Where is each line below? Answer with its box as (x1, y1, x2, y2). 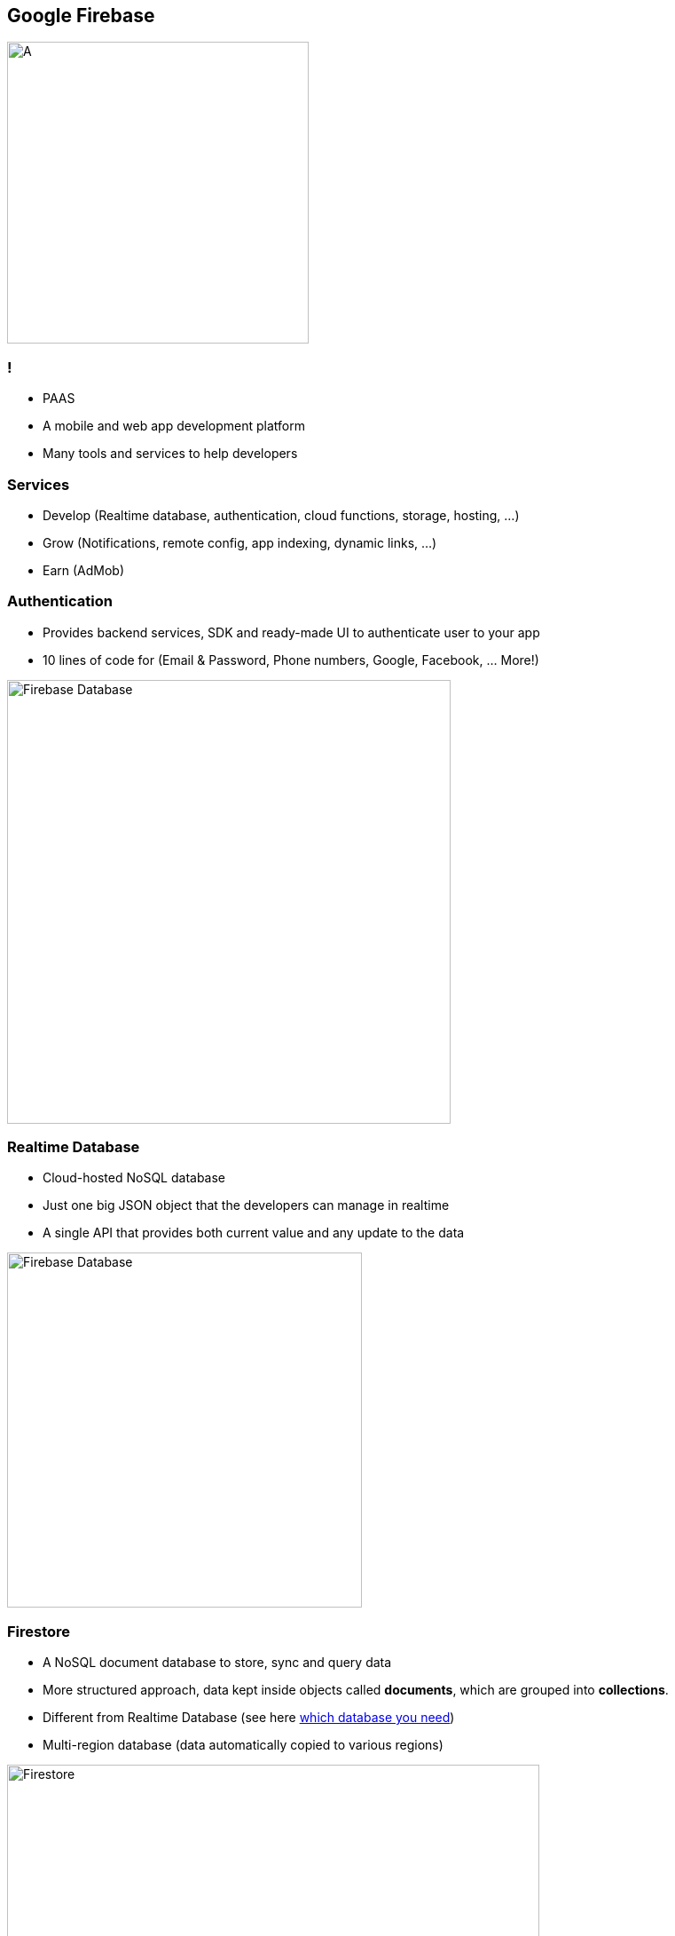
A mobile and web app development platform (43, 418, 305, 434)
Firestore (7, 1622, 71, 1640)
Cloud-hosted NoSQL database (43, 1170, 226, 1186)
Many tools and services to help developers (43, 446, 298, 462)
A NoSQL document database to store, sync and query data (43, 1655, 392, 1671)
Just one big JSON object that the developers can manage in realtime (43, 1197, 450, 1213)
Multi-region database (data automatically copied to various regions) (43, 1737, 443, 1753)
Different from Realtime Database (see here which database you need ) (43, 1710, 455, 1726)
